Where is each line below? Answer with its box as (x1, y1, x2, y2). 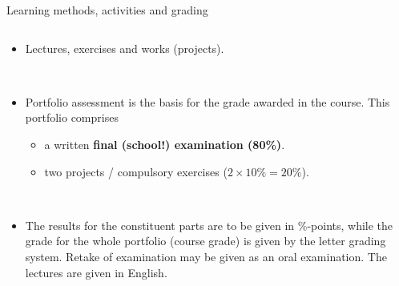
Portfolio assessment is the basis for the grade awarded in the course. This (25, 93, 390, 110)
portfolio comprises (25, 109, 119, 126)
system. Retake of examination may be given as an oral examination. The (25, 248, 387, 264)
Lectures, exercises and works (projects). (25, 39, 224, 56)
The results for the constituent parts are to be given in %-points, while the (25, 216, 393, 233)
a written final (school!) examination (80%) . (44, 135, 285, 152)
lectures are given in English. (25, 264, 167, 280)
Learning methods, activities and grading (6, 2, 208, 18)
